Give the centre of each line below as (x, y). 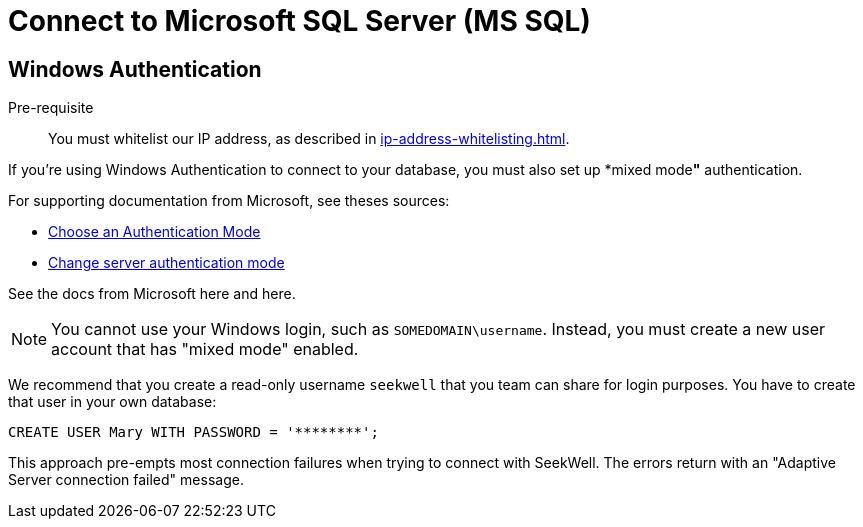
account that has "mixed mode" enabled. (205, 349)
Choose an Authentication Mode (154, 232)
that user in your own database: (112, 402)
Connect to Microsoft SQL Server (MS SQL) (299, 21)
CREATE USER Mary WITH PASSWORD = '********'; (193, 432)
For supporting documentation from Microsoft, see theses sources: (229, 201)
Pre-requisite (51, 108)
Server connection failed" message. (126, 480)
